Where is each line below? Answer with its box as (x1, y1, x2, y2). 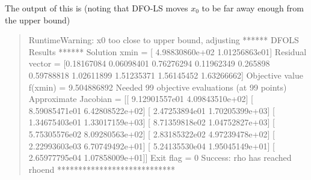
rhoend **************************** (28, 163, 175, 175)
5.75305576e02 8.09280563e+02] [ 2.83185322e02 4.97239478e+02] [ (28, 127, 275, 140)
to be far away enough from (202, 2, 304, 14)
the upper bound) (5, 13, 70, 26)
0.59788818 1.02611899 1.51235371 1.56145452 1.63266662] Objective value (28, 68, 303, 81)
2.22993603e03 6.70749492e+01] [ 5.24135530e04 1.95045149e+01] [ (28, 139, 275, 152)
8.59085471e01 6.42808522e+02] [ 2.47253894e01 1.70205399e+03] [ (28, 104, 275, 116)
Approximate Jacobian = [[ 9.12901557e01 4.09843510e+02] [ (28, 92, 253, 105)
